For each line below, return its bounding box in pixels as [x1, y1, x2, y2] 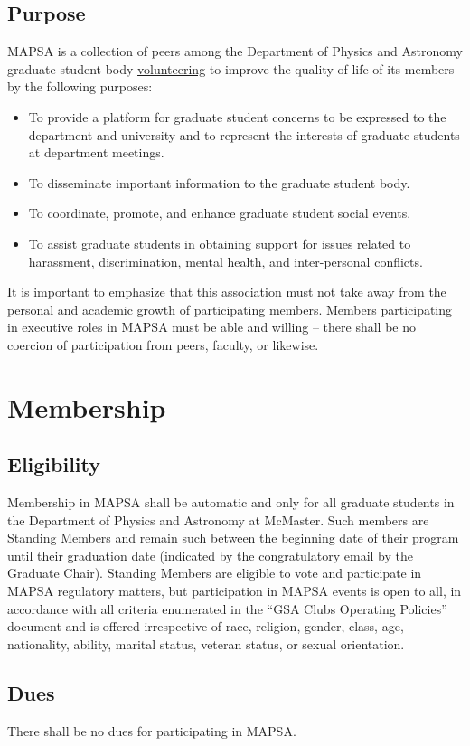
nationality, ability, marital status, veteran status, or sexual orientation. [7, 634, 405, 653]
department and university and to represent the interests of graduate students [28, 125, 460, 144]
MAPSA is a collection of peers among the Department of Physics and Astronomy [7, 42, 463, 61]
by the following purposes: [7, 77, 153, 96]
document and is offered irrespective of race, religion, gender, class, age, [7, 617, 404, 636]
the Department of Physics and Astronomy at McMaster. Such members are [7, 510, 429, 529]
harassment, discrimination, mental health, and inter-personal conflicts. [28, 251, 423, 270]
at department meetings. [28, 143, 164, 162]
